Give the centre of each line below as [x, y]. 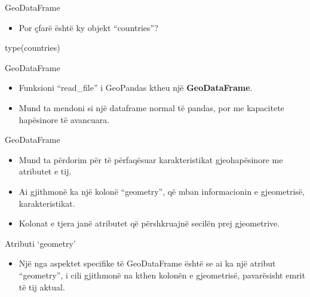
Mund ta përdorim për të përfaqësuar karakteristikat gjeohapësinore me [151, 159]
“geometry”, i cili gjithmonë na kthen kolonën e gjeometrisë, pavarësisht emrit [162, 275]
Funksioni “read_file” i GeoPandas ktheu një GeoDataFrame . [136, 88]
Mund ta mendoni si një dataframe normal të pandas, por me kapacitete [151, 107]
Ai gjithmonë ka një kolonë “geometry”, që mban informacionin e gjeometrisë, [162, 191]
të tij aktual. [42, 287]
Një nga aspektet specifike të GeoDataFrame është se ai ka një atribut [147, 263]
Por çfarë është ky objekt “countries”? [88, 27]
